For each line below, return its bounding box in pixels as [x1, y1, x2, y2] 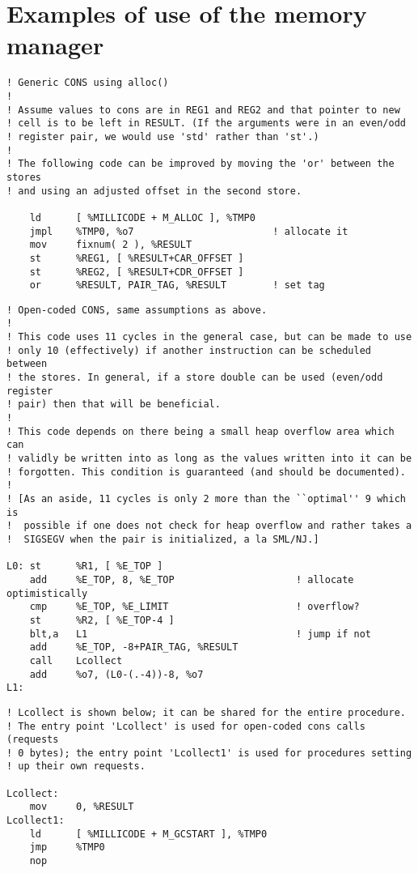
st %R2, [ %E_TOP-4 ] [29, 614, 175, 626]
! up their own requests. [6, 760, 146, 773]
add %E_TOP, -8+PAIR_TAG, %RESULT [29, 641, 239, 654]
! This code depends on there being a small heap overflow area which [6, 425, 395, 437]
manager [6, 28, 104, 62]
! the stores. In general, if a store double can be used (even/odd [6, 372, 383, 384]
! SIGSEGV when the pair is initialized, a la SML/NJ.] [6, 533, 319, 545]
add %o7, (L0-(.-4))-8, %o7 [29, 668, 204, 680]
